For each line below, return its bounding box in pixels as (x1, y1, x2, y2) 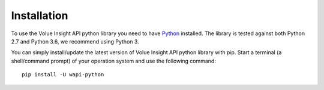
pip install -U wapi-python (22, 72, 104, 78)
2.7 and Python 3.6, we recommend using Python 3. (11, 38, 139, 45)
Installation (11, 9, 68, 22)
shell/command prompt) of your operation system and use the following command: (11, 57, 216, 64)
